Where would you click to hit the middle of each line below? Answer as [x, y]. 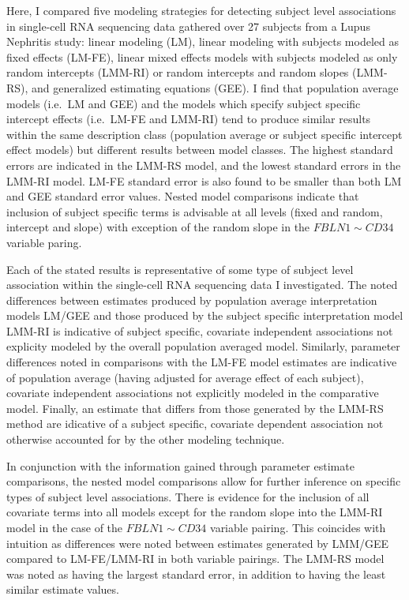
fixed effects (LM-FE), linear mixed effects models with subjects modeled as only [202, 56]
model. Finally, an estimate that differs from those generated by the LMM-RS [195, 408]
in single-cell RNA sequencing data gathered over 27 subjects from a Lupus [188, 26]
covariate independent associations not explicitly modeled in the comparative [193, 393]
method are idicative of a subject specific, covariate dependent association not [195, 424]
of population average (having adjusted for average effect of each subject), [185, 377]
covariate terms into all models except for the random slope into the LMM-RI [195, 512]
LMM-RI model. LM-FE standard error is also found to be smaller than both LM [204, 180]
